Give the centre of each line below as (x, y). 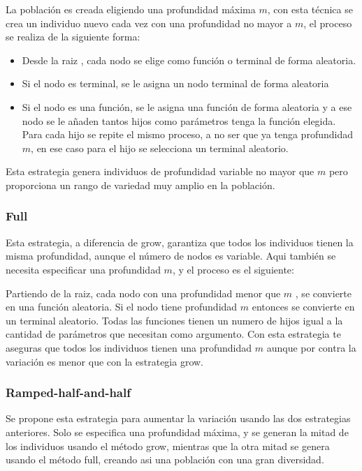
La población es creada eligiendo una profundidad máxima (131, 9)
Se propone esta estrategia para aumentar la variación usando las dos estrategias (178, 418)
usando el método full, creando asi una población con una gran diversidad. (165, 459)
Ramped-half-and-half (68, 393)
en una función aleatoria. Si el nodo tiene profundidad (122, 307)
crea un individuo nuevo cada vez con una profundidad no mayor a (149, 23)
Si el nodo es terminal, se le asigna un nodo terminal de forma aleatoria (175, 83)
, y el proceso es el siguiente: (233, 269)
